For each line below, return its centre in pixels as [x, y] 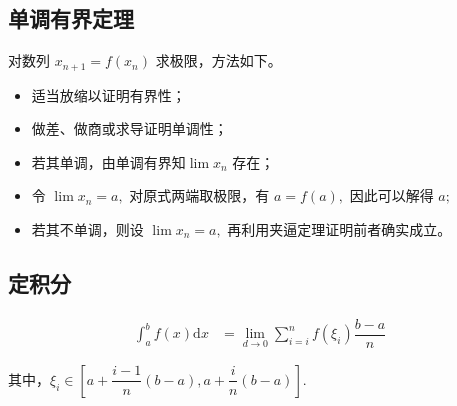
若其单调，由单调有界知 [108, 161]
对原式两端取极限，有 [199, 195]
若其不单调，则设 [87, 229]
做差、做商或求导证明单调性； [129, 128]
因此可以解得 [391, 195]
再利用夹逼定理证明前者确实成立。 [339, 229]
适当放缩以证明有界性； [108, 94]
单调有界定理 [71, 18]
